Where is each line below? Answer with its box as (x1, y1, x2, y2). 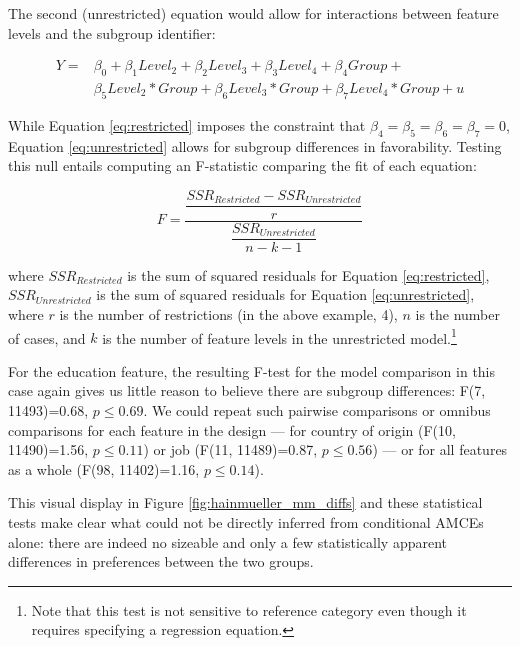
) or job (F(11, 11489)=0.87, (143, 439, 318, 460)
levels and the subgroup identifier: (8, 22, 216, 43)
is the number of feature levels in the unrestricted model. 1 (102, 324, 457, 348)
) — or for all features (372, 439, 508, 460)
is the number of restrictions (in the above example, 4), (59, 304, 398, 325)
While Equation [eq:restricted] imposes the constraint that (8, 114, 366, 135)
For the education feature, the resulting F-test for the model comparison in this (8, 360, 496, 381)
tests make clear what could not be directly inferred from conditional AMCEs (8, 512, 484, 533)
